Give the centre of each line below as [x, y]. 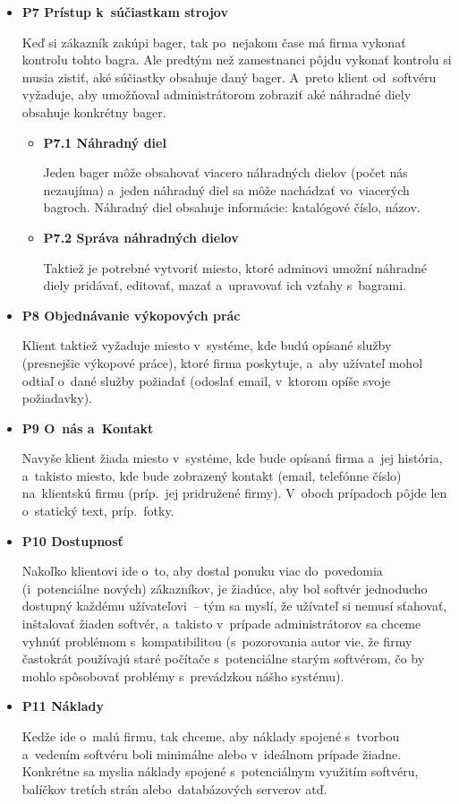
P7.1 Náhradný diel [105, 142]
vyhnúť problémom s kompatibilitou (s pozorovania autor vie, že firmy [217, 641]
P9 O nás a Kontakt [88, 428]
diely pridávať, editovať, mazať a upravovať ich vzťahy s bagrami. [225, 285]
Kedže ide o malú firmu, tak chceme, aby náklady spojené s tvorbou [211, 736]
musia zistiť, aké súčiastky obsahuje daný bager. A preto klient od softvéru [229, 77]
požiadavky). [57, 398]
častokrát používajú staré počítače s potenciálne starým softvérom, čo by [223, 659]
